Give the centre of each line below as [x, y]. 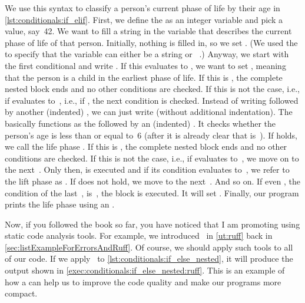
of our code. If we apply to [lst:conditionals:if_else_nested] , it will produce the [149, 258]
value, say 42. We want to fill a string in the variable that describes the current [148, 31]
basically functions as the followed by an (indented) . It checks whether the [140, 123]
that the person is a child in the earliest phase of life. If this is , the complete [144, 77]
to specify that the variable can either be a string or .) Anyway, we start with [147, 54]
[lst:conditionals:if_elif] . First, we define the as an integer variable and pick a [144, 19]
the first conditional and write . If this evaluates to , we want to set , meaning [145, 65]
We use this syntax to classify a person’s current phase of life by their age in [142, 8]
